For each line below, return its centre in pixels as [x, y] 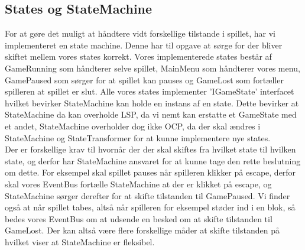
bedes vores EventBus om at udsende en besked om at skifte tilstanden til [139, 218]
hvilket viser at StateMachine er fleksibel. [80, 241]
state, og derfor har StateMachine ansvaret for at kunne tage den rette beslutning [153, 160]
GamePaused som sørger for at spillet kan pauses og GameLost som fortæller [144, 79]
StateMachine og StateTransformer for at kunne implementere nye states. [138, 137]
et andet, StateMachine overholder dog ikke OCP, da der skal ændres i [133, 126]
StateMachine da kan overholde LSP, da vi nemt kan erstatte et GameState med [151, 114]
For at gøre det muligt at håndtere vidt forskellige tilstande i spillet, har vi [140, 33]
